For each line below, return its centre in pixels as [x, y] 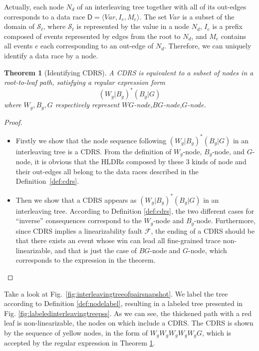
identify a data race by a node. [51, 55]
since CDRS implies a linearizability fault [79, 230]
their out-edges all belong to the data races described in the [107, 171]
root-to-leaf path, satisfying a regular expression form [85, 82]
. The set [153, 16]
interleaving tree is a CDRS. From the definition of [94, 151]
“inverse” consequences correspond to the [79, 220]
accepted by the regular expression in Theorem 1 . [80, 343]
